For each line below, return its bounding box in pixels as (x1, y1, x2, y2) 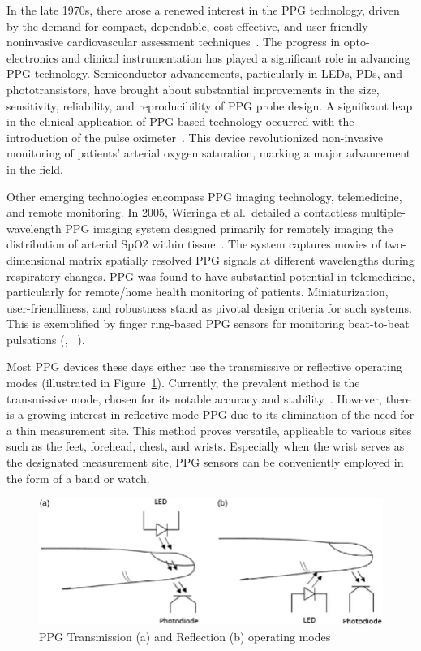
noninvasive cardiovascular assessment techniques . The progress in (6, 33, 341, 50)
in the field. (6, 160, 64, 177)
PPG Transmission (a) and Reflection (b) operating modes (39, 627, 331, 645)
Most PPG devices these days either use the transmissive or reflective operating (6, 358, 402, 375)
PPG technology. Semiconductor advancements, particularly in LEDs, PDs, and (6, 65, 402, 82)
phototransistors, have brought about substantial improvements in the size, (6, 80, 380, 97)
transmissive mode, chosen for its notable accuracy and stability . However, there (6, 390, 411, 407)
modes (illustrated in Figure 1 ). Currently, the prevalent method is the (6, 374, 360, 391)
